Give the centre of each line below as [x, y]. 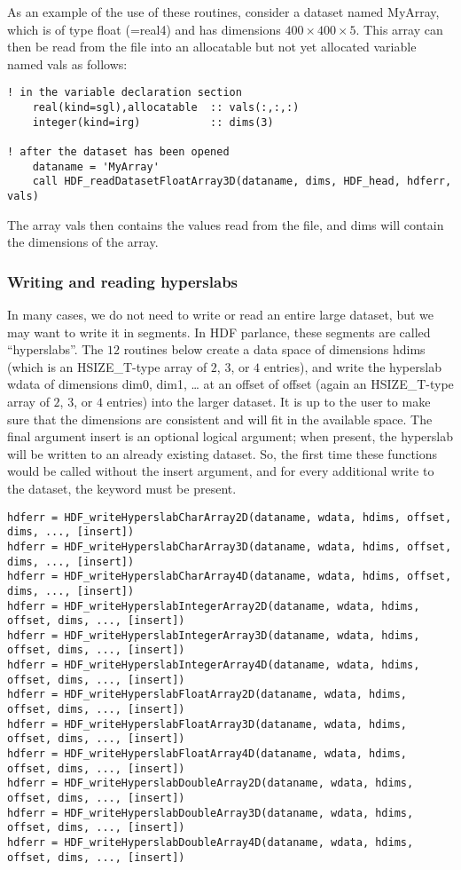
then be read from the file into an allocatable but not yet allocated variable [212, 47]
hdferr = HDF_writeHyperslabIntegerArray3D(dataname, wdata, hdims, [214, 635]
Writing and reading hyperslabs [123, 281]
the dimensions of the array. [83, 242]
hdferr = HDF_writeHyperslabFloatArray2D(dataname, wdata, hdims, [207, 695]
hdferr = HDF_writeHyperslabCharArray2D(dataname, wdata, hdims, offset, [230, 517]
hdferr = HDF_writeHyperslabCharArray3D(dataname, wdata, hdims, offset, [230, 546]
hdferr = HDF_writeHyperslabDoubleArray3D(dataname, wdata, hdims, [211, 813]
